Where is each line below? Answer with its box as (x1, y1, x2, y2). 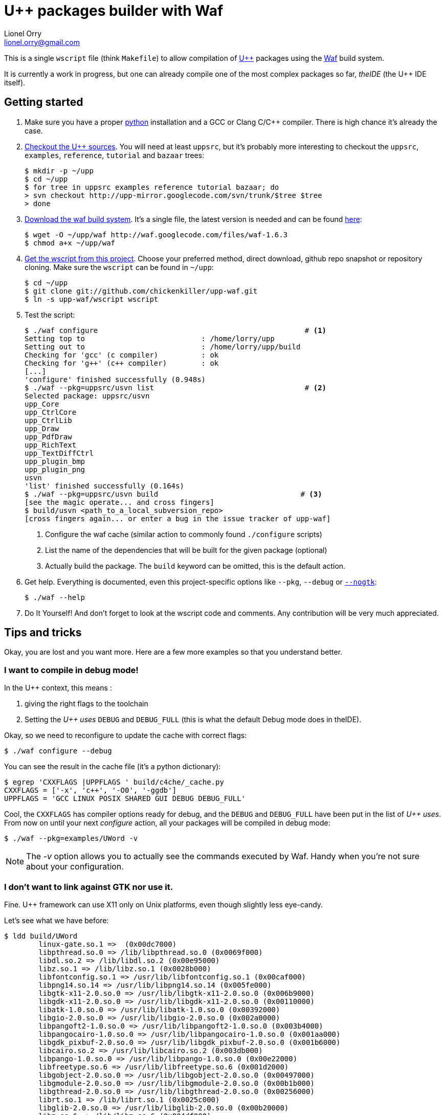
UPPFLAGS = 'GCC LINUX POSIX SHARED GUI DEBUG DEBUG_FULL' (4, 794, 246, 803)
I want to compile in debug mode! (4, 664, 139, 675)
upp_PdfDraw (25, 432, 72, 441)
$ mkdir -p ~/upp (25, 166, 94, 175)
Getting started (4, 96, 83, 109)
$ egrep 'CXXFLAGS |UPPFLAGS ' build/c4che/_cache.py (4, 778, 224, 787)
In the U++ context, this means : (4, 683, 112, 693)
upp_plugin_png (25, 465, 85, 474)
